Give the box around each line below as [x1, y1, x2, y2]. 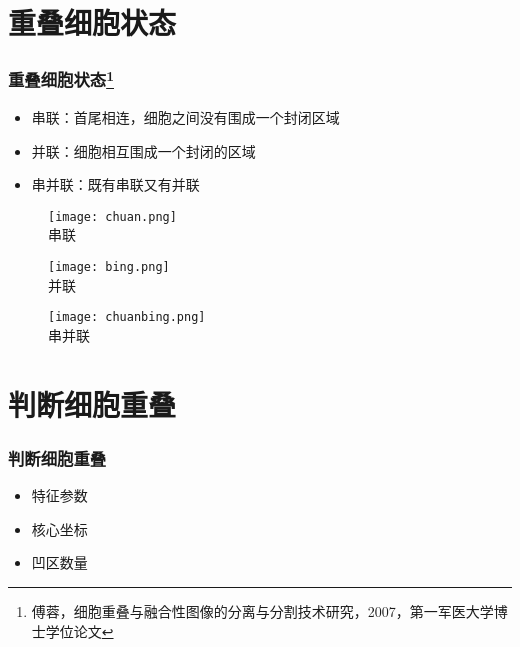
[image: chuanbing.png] [48, 310, 206, 325]
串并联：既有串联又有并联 [31, 174, 200, 195]
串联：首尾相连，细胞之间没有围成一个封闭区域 [31, 107, 340, 128]
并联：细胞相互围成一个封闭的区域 [31, 140, 256, 161]
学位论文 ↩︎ [45, 620, 114, 641]
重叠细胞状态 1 [8, 65, 114, 92]
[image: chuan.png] [48, 209, 177, 224]
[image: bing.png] [48, 260, 170, 275]
